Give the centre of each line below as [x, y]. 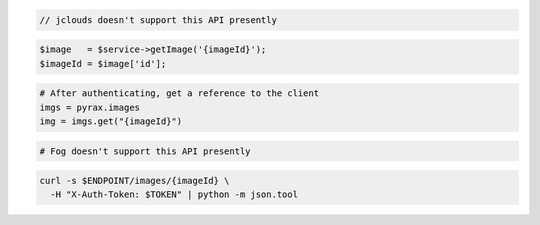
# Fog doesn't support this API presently [145, 151]
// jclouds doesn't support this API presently [158, 19]
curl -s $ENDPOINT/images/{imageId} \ [134, 181]
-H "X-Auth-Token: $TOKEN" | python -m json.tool [174, 194]
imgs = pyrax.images [89, 107]
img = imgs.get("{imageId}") [111, 121]
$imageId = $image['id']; [103, 63]
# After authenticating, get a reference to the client [179, 93]
